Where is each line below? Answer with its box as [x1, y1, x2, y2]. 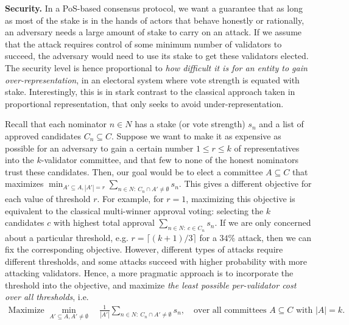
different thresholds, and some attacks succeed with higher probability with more [5, 254, 308, 267]
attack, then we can [238, 231, 312, 243]
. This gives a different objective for [178, 177, 312, 190]
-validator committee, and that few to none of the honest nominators [41, 153, 298, 166]
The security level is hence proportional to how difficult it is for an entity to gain [5, 61, 308, 74]
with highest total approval [54, 216, 155, 229]
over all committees [194, 306, 267, 315]
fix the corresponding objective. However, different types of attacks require [5, 243, 283, 256]
